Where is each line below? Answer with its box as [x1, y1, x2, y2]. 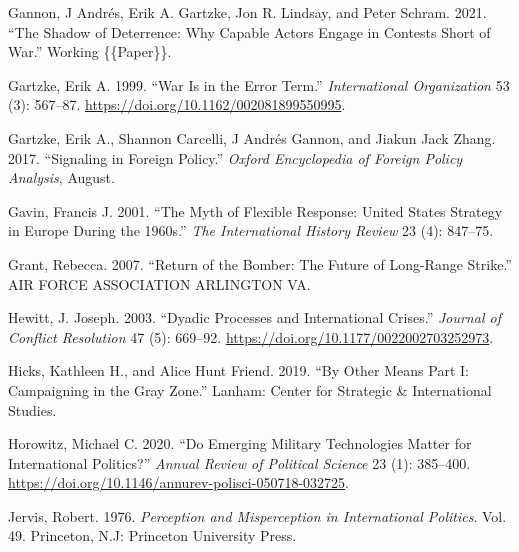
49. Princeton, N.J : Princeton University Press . [8, 525, 297, 546]
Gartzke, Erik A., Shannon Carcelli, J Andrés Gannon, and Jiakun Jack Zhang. [8, 127, 496, 148]
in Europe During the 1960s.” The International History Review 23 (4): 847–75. [8, 220, 494, 241]
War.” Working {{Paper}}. [8, 41, 172, 62]
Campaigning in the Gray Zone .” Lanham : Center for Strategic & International [8, 379, 492, 400]
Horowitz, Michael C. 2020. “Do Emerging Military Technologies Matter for [8, 433, 472, 454]
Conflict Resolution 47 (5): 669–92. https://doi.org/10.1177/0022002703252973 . [8, 326, 494, 347]
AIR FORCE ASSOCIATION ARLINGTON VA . [8, 273, 311, 294]
